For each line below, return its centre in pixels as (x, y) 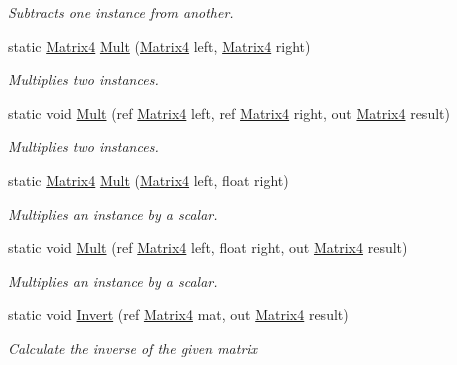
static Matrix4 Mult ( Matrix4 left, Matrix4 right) (159, 45)
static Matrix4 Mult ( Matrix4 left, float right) (148, 179)
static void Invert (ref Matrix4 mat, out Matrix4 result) (178, 314)
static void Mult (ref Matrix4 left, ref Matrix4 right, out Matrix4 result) (229, 112)
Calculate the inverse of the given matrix (133, 347)
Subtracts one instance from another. (121, 12)
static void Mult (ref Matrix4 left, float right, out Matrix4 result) (208, 247)
